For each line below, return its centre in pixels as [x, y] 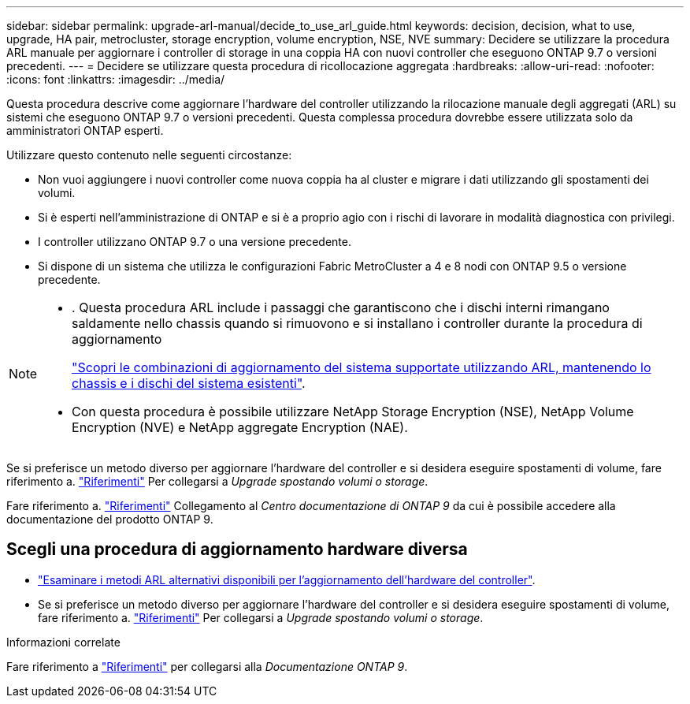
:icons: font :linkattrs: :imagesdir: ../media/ [116, 79]
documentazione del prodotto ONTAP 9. [110, 519]
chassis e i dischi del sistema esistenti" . [189, 383]
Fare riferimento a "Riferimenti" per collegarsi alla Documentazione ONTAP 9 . [207, 666]
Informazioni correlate [63, 642]
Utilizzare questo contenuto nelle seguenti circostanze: [149, 155]
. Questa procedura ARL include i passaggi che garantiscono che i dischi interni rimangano [341, 307]
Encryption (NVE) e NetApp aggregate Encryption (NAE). [240, 427]
